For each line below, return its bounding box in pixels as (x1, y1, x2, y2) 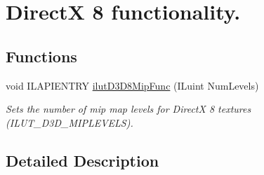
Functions (6, 45, 77, 66)
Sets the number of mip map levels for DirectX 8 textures (6, 101, 251, 116)
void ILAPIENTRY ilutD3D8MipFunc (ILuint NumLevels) (6, 78, 259, 92)
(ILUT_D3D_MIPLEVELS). (6, 115, 133, 129)
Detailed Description (6, 149, 159, 171)
